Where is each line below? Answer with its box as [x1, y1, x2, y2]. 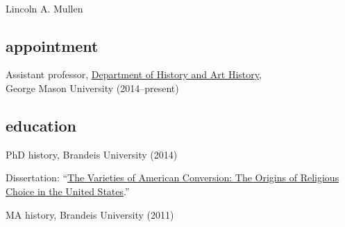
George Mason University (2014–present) [6, 80, 179, 95]
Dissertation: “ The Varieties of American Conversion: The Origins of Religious [6, 170, 339, 185]
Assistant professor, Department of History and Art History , [6, 67, 262, 82]
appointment [6, 35, 99, 56]
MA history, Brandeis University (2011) [6, 207, 174, 221]
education [6, 114, 76, 136]
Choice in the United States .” [6, 183, 130, 198]
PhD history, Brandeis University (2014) [6, 147, 178, 161]
